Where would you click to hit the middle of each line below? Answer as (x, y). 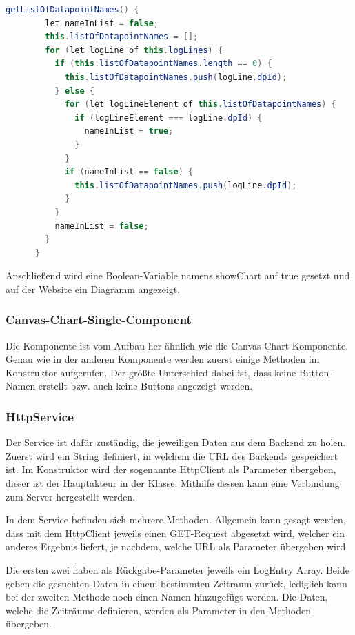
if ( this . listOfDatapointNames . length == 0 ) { (163, 64)
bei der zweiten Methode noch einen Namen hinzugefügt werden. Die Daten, (167, 597)
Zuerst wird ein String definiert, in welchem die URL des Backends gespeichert (172, 455)
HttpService (40, 416)
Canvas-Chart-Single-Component (99, 320)
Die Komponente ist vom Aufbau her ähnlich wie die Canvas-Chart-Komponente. (177, 345)
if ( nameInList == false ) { (129, 172)
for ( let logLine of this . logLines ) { (134, 50)
